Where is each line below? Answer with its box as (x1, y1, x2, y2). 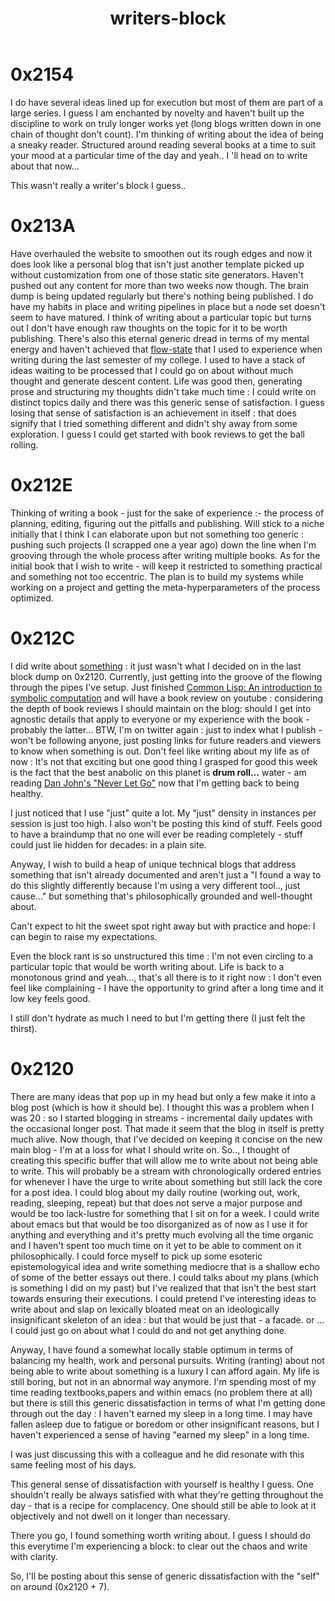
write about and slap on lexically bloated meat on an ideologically (10, 1303, 280, 1315)
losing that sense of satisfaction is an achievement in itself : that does (10, 407, 297, 419)
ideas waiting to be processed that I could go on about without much (10, 364, 294, 376)
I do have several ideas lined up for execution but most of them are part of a (10, 96, 323, 108)
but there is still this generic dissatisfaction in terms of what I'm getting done (10, 1397, 326, 1409)
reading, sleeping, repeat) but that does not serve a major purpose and (10, 1197, 303, 1209)
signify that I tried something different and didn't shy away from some (10, 417, 298, 429)
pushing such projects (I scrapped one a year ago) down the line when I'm (10, 538, 317, 551)
